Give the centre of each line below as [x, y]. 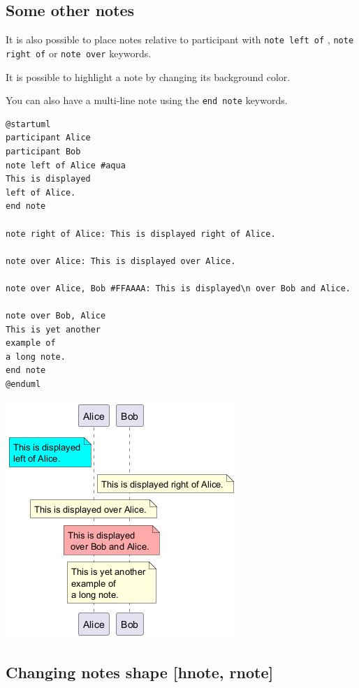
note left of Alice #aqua [66, 165]
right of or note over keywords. [79, 53]
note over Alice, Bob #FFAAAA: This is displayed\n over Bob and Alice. [178, 288]
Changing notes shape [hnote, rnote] [140, 672]
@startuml [28, 124]
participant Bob [43, 151]
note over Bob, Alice [56, 316]
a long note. [36, 357]
